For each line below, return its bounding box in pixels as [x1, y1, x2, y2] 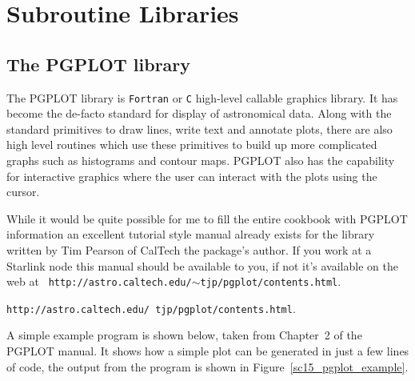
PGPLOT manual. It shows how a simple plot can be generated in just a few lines [6, 343, 409, 359]
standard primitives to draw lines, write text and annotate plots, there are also [6, 120, 393, 137]
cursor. [6, 183, 40, 200]
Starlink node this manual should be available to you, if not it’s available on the [6, 257, 398, 274]
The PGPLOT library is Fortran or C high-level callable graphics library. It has [6, 89, 398, 106]
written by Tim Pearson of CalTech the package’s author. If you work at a [6, 241, 372, 258]
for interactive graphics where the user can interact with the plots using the [6, 167, 377, 184]
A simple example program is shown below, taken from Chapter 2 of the [6, 327, 362, 343]
